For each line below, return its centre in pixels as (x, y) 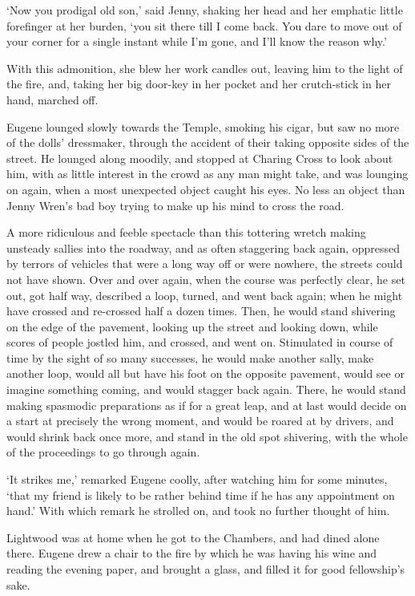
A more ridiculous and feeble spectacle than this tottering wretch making (186, 232)
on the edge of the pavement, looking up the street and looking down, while (192, 326)
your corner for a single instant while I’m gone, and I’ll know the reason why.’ (197, 41)
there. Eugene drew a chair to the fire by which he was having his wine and (192, 553)
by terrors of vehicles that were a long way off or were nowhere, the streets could (205, 264)
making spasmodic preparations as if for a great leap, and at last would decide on (207, 405)
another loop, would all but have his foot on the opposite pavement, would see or (205, 373)
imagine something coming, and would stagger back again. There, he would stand (206, 389)
